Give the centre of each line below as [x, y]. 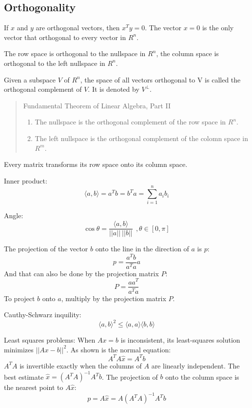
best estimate [24, 377]
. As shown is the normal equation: [119, 349]
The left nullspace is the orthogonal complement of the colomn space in [141, 138]
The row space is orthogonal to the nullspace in [75, 53]
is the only [218, 28]
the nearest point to [34, 387]
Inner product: [26, 180]
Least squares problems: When [50, 340]
